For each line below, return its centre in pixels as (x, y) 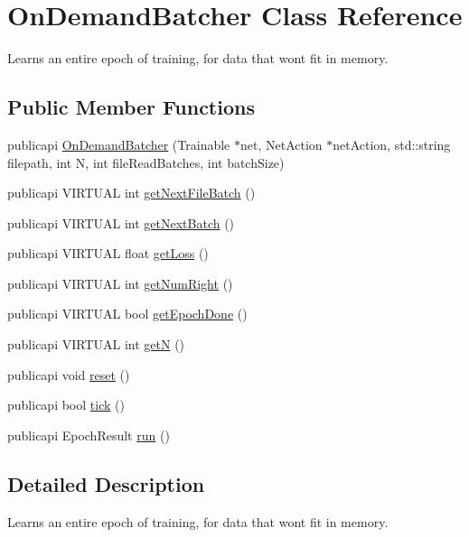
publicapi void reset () (69, 374)
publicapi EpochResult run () (89, 435)
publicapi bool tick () (66, 405)
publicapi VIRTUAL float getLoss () (108, 253)
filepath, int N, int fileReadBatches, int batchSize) (146, 162)
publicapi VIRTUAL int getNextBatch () (121, 222)
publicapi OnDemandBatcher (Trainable (119, 144)
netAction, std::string (392, 144)
